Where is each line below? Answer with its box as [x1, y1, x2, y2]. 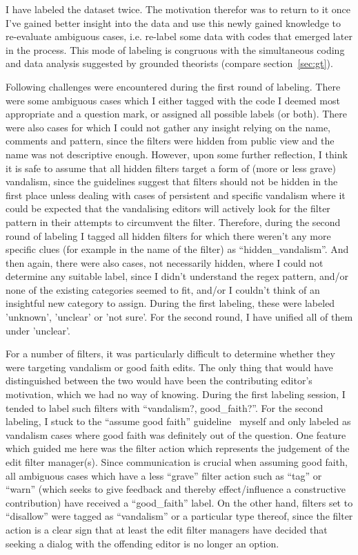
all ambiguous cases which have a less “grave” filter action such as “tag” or [6, 468, 322, 482]
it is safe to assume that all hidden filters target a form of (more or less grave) [6, 160, 337, 175]
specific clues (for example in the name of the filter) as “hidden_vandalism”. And [6, 242, 349, 256]
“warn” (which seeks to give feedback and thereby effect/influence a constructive [6, 482, 346, 496]
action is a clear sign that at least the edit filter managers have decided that [6, 522, 328, 536]
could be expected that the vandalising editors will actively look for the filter [6, 201, 330, 216]
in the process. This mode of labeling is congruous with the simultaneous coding [6, 42, 345, 57]
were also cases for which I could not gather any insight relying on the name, [6, 120, 330, 134]
